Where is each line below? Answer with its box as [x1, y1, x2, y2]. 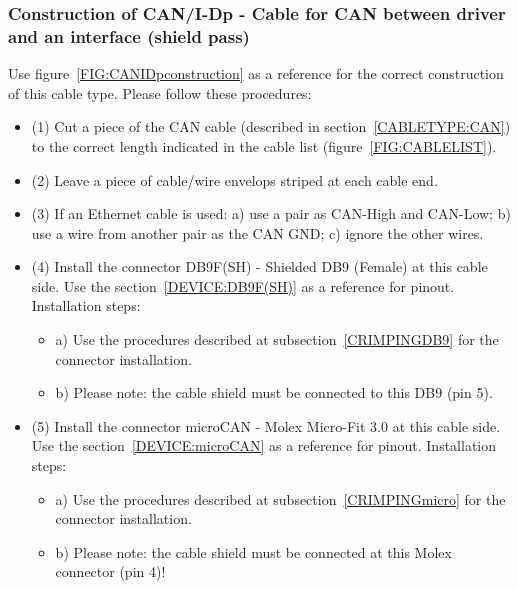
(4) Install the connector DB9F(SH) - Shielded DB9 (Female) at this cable [31, 256, 488, 277]
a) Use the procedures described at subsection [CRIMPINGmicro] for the [55, 488, 506, 509]
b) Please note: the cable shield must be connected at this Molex [55, 541, 452, 562]
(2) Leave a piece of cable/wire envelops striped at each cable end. [31, 169, 438, 190]
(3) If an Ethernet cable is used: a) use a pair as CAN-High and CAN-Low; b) [31, 203, 511, 224]
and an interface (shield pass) [8, 23, 250, 48]
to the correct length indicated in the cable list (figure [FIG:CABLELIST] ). [31, 135, 497, 156]
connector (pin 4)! [55, 561, 166, 582]
